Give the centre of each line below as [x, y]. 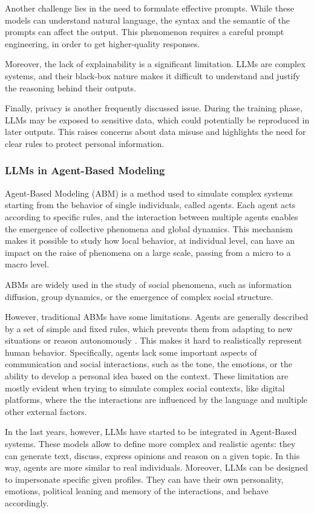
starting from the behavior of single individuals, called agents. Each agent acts [150, 205]
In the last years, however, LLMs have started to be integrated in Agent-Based [151, 432]
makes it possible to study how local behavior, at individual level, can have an [150, 240]
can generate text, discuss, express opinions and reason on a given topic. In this [152, 455]
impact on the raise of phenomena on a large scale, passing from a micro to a [148, 252]
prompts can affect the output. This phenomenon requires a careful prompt [145, 32]
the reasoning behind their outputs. [70, 87]
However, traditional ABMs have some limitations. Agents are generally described [157, 317]
